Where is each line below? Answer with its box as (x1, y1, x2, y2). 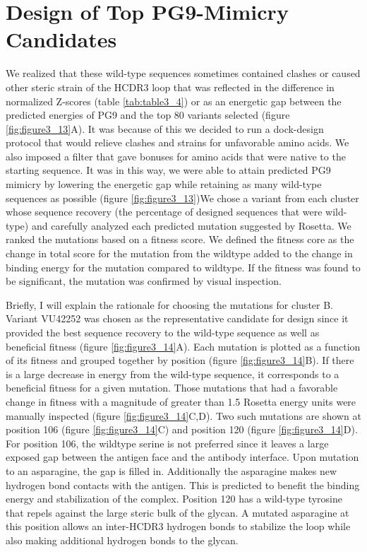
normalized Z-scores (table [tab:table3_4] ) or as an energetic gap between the (6, 93, 342, 108)
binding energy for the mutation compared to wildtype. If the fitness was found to (6, 259, 361, 274)
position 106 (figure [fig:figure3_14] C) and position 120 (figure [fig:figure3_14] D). (6, 422, 358, 437)
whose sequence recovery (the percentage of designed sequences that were (6, 204, 323, 219)
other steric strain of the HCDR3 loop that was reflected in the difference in (6, 79, 335, 94)
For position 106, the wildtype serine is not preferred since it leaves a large (6, 435, 329, 450)
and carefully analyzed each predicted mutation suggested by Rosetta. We (31, 218, 351, 233)
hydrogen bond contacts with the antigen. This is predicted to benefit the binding (6, 477, 360, 492)
